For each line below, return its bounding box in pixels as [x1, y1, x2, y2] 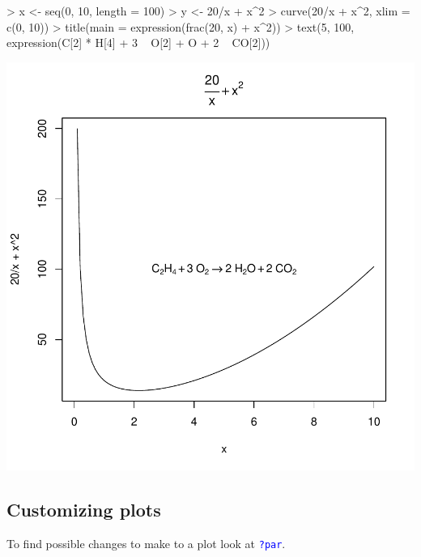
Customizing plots [6, 496, 161, 521]
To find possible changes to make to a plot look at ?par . [6, 534, 286, 551]
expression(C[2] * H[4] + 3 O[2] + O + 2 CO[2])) [6, 34, 270, 51]
